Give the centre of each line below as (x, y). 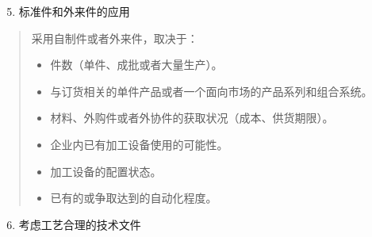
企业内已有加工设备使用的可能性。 (139, 144)
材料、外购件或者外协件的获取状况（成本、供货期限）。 (192, 118)
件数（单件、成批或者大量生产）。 (136, 65)
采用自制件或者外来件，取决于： (115, 38)
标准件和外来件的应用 (74, 11)
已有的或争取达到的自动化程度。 (134, 198)
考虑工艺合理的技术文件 (80, 224)
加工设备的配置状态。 (106, 171)
